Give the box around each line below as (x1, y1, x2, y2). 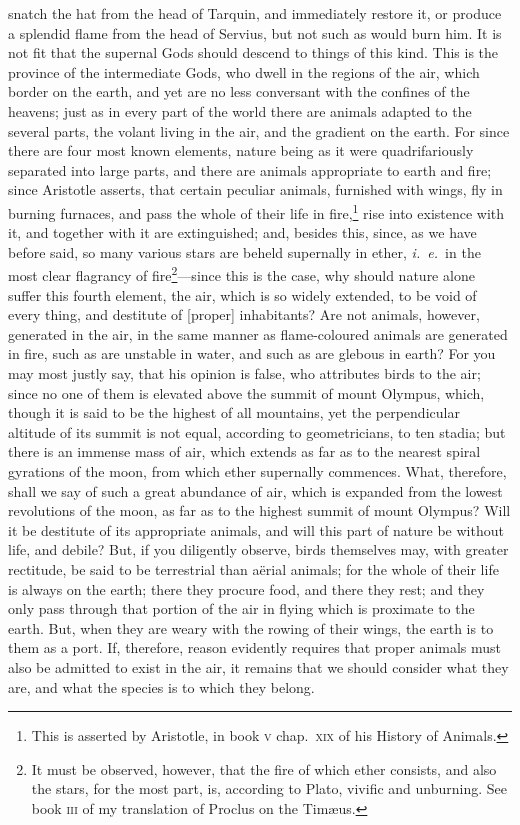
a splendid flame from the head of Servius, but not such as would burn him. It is (8, 22, 502, 43)
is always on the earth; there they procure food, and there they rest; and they (8, 578, 485, 599)
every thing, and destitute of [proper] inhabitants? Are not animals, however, (8, 304, 480, 325)
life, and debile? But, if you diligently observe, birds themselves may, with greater (8, 539, 509, 560)
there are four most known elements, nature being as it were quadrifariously (8, 140, 474, 161)
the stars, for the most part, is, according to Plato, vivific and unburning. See (31, 778, 507, 799)
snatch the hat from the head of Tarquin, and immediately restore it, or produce (8, 3, 502, 23)
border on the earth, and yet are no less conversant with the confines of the (8, 81, 470, 102)
